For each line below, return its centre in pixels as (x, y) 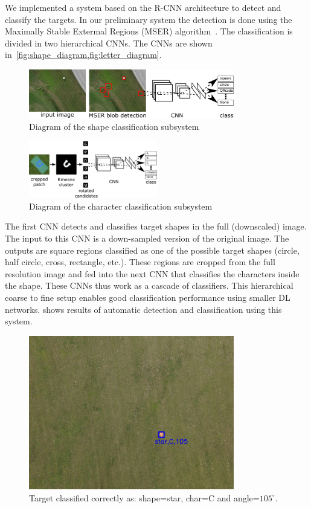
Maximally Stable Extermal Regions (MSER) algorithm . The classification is (149, 31)
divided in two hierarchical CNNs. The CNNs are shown (109, 43)
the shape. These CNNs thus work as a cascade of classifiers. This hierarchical (149, 285)
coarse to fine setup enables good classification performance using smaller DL (148, 297)
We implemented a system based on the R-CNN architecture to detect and (143, 7)
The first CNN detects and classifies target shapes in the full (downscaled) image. (156, 226)
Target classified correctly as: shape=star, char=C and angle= (144, 497)
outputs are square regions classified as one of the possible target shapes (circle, (152, 250)
